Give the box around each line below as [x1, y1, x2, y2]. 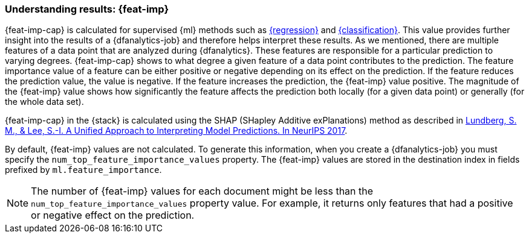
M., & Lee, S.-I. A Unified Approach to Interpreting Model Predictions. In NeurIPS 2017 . [5, 125, 348, 136]
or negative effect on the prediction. [31, 209, 195, 222]
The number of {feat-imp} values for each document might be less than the [31, 185, 374, 198]
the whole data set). [5, 96, 84, 107]
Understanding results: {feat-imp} [5, 3, 169, 15]
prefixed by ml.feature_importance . [5, 164, 162, 175]
